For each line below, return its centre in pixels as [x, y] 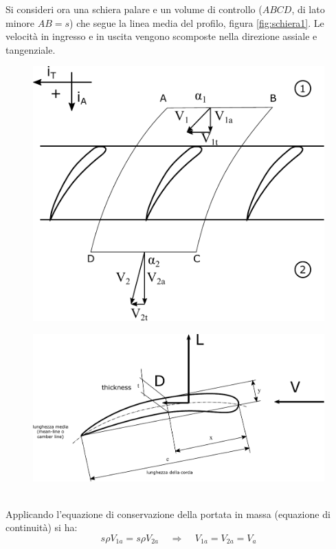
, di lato [308, 9]
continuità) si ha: [42, 527]
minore [20, 22]
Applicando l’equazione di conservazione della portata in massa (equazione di [168, 514]
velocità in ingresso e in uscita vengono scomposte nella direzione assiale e [161, 36]
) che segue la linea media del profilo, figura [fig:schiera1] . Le [197, 22]
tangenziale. [31, 49]
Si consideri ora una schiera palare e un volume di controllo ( [134, 9]
